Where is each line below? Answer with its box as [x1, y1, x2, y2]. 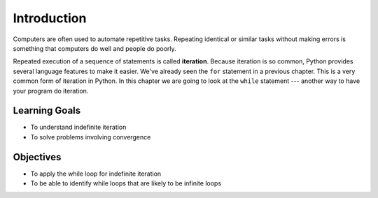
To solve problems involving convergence [30, 132, 151, 141]
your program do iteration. [13, 86, 89, 95]
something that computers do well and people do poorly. [13, 44, 176, 52]
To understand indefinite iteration [30, 123, 127, 132]
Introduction [13, 10, 87, 26]
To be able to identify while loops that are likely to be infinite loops [30, 179, 222, 188]
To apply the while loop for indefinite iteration [30, 169, 162, 178]
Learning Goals [13, 105, 81, 116]
